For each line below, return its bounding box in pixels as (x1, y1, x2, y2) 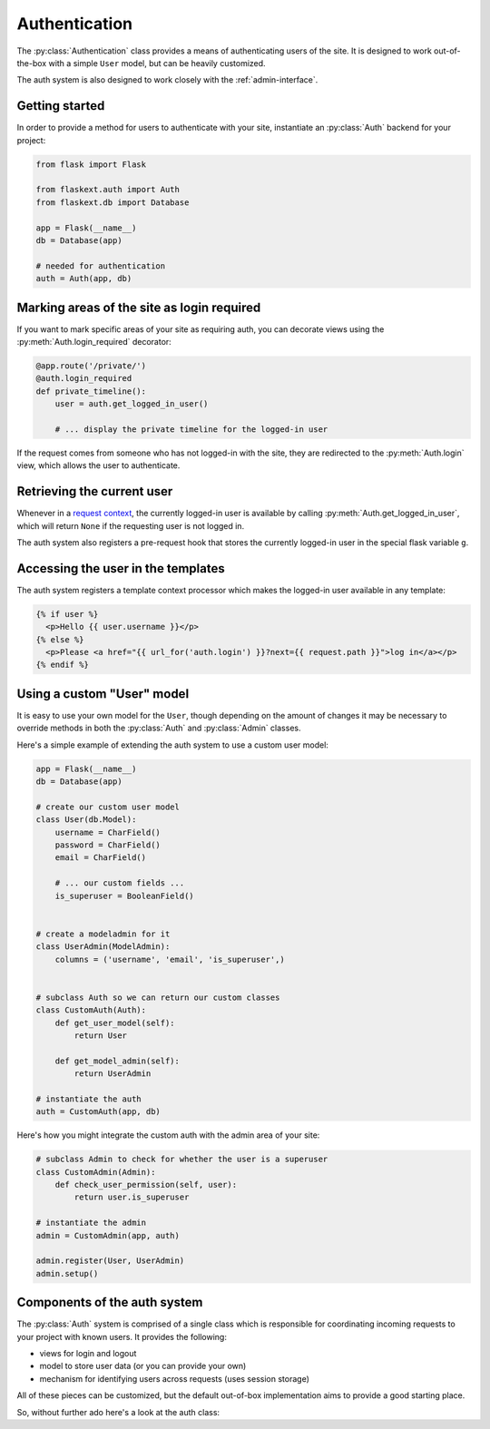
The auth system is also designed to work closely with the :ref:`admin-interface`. (16, 74, 318, 85)
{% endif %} (35, 660, 90, 670)
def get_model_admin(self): (54, 1055, 181, 1066)
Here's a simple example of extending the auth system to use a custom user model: (16, 739, 328, 750)
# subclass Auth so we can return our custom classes (35, 992, 280, 1003)
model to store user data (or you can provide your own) (39, 1361, 247, 1372)
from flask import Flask (35, 159, 147, 170)
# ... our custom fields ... (54, 878, 185, 888)
